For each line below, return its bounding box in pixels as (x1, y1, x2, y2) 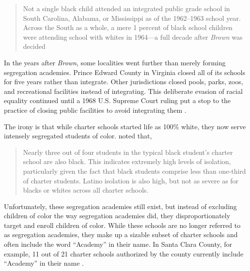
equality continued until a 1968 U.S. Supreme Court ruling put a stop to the (4, 95, 231, 105)
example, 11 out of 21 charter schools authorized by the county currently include (4, 248, 244, 258)
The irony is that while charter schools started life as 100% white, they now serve (4, 121, 246, 131)
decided (23, 41, 46, 51)
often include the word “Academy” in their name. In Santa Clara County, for (4, 239, 233, 249)
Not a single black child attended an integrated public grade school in (23, 3, 230, 13)
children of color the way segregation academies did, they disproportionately (4, 211, 231, 221)
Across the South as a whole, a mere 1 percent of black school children (23, 22, 233, 32)
